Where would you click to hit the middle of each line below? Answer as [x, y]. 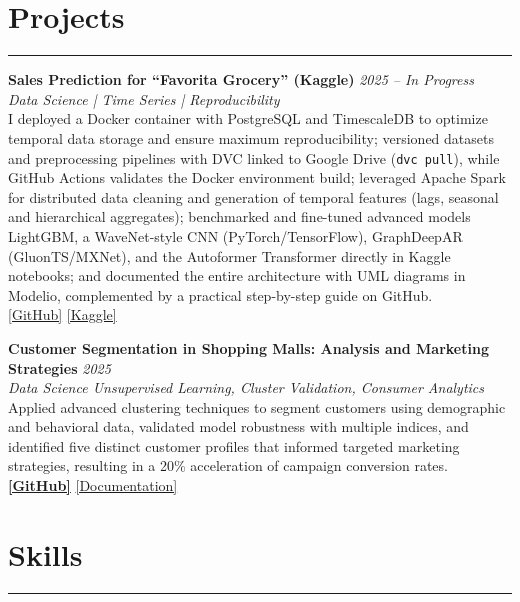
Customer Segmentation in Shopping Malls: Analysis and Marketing [248, 347]
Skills [45, 553]
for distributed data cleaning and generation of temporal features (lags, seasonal [253, 196]
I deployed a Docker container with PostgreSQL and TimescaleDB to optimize [248, 118]
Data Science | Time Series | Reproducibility [144, 98]
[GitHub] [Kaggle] [62, 314]
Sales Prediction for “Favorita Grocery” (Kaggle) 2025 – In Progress [241, 79]
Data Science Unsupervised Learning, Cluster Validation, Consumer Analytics [246, 387]
